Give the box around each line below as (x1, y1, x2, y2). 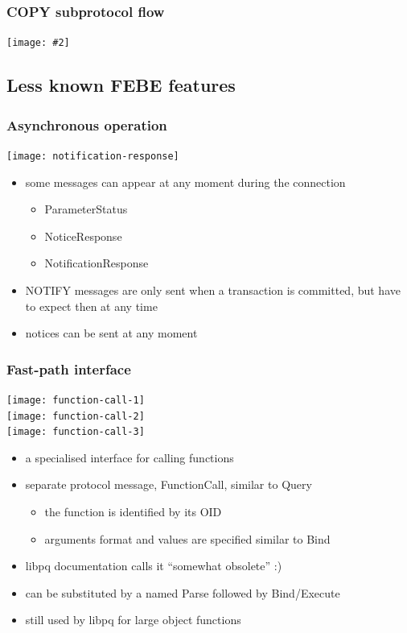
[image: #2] (6, 37, 70, 49)
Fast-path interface (6, 358, 131, 379)
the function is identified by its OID (44, 503, 222, 520)
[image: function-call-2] (6, 410, 145, 422)
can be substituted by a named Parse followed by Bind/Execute (25, 584, 340, 601)
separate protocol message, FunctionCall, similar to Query (25, 476, 312, 493)
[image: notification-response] (6, 150, 179, 162)
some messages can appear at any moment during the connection (25, 173, 346, 190)
